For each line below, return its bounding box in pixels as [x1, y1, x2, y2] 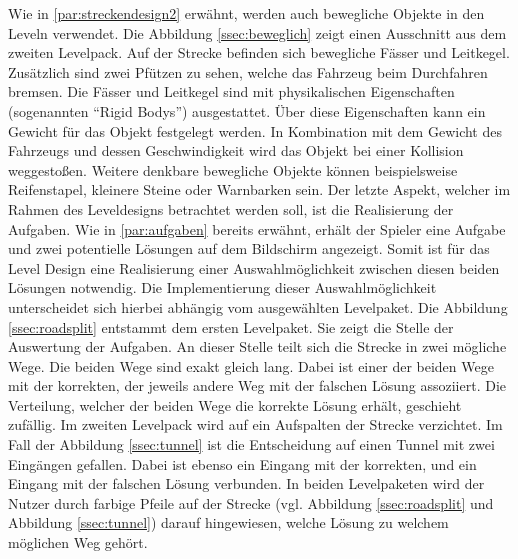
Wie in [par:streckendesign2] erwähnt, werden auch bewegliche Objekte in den [8, 3, 485, 23]
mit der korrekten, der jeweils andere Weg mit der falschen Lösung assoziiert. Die [8, 375, 507, 396]
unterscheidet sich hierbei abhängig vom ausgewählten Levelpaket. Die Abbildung [8, 296, 508, 317]
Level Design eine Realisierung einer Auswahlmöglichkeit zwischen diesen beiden [8, 257, 500, 278]
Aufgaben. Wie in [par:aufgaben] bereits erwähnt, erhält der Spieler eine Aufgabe [8, 218, 506, 239]
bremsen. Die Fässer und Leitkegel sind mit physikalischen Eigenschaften [8, 81, 455, 102]
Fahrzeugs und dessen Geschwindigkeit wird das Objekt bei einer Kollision [8, 140, 464, 161]
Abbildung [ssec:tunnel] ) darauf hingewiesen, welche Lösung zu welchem [8, 512, 449, 533]
